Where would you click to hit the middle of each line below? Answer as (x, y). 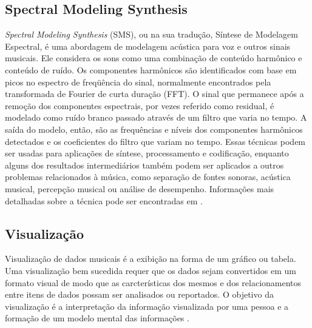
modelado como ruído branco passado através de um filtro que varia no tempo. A (156, 117)
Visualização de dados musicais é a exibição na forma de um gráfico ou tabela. (151, 259)
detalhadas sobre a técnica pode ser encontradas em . (104, 200)
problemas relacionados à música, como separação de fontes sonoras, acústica (148, 177)
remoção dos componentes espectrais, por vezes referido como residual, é (140, 105)
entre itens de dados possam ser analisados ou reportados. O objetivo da (139, 294)
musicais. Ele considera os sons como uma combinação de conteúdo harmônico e (154, 58)
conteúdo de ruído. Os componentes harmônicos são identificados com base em (151, 69)
